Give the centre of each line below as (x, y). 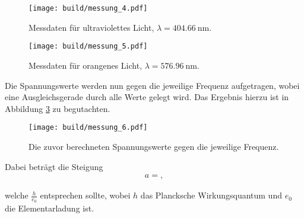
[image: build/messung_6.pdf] (88, 128)
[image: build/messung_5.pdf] (88, 47)
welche (17, 195)
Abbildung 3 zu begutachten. (58, 108)
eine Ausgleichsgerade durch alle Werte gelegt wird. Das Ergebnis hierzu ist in (147, 97)
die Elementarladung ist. (50, 208)
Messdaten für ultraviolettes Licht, (91, 27)
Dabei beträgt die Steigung (54, 166)
